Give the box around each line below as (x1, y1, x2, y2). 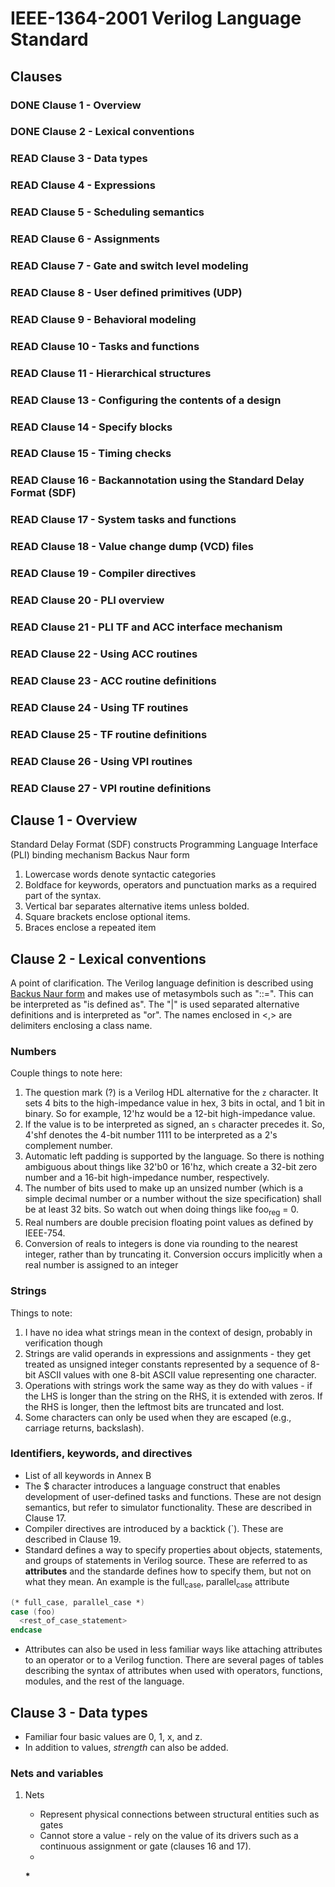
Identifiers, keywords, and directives (10, 1447, 193, 1461)
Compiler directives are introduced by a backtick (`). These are (24, 1522, 284, 1534)
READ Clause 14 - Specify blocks (10, 420, 173, 434)
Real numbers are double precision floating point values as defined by (24, 1217, 314, 1229)
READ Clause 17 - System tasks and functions (10, 513, 237, 527)
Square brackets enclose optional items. (24, 911, 191, 923)
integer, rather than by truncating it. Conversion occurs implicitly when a (24, 1248, 323, 1261)
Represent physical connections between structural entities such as (39, 1808, 320, 1821)
